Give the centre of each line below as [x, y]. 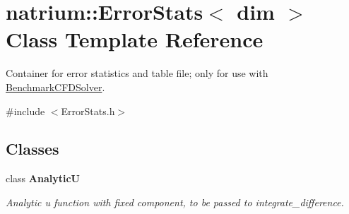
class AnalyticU [43, 178]
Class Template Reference [135, 39]
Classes [32, 149]
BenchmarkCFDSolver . [55, 87]
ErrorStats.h [88, 111]
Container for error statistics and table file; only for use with [137, 73]
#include [25, 111]
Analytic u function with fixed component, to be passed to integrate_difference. [175, 202]
